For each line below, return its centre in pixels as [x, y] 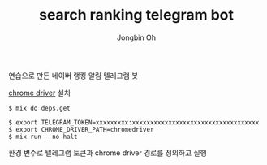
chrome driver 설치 [40, 93]
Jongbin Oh [136, 37]
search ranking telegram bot [136, 15]
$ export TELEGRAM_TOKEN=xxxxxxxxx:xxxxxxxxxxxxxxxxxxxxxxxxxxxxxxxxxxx [134, 122]
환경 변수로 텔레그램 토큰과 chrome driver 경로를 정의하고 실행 [108, 153]
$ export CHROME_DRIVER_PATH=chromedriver [81, 129]
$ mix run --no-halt [43, 137]
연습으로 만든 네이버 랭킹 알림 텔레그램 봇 [73, 76]
